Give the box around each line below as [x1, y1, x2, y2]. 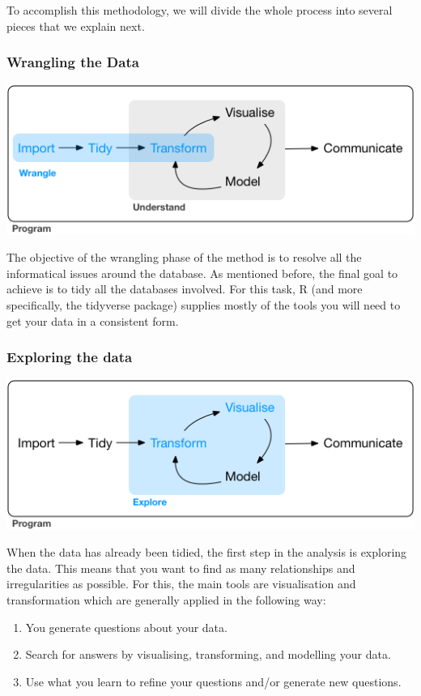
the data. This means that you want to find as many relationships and [6, 559, 355, 576]
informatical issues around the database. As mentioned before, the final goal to [6, 264, 398, 281]
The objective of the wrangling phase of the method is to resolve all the [6, 249, 362, 266]
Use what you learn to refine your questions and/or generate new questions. [25, 673, 402, 690]
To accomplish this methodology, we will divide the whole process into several [6, 2, 393, 18]
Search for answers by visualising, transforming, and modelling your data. [25, 646, 391, 663]
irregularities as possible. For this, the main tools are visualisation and [6, 575, 356, 592]
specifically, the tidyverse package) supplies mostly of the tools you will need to [6, 297, 401, 313]
